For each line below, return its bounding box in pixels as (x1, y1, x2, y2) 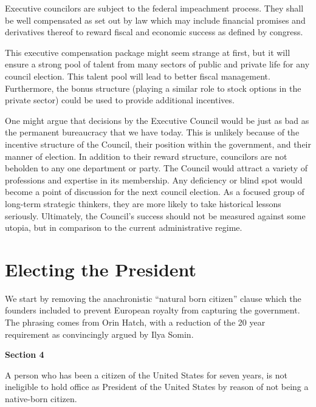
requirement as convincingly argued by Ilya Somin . (5, 327, 194, 340)
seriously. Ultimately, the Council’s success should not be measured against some (5, 209, 306, 222)
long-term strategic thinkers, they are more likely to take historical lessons (5, 197, 281, 210)
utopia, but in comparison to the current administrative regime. (5, 221, 242, 234)
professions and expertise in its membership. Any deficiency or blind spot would (5, 173, 303, 186)
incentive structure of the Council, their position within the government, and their (5, 137, 311, 150)
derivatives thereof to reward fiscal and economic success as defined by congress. (5, 26, 303, 38)
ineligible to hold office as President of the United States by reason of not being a (5, 380, 309, 393)
